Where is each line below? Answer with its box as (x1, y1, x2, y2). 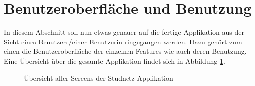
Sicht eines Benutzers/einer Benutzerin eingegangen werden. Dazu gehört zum (4, 36, 242, 46)
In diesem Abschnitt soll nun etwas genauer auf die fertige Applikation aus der (4, 27, 244, 37)
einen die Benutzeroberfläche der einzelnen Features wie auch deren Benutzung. (4, 46, 247, 56)
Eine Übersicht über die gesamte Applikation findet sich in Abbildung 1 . (4, 55, 225, 66)
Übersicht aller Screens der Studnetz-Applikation (24, 72, 173, 83)
